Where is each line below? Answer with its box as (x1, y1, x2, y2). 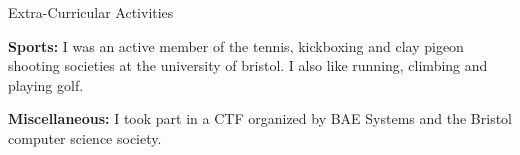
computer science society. (8, 127, 162, 148)
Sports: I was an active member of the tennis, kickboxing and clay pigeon (8, 35, 464, 56)
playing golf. (8, 74, 84, 95)
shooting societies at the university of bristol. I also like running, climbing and (8, 55, 488, 76)
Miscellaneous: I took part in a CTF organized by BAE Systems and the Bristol (8, 108, 512, 129)
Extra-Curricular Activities (8, 2, 174, 22)
